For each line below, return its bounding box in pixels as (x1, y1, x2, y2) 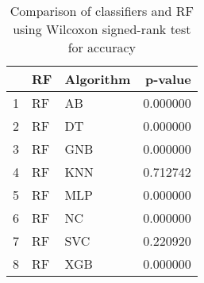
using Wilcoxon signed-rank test (13, 20, 191, 38)
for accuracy (67, 38, 137, 56)
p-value (144, 70, 191, 88)
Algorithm (64, 70, 131, 88)
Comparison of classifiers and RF (10, 2, 194, 20)
